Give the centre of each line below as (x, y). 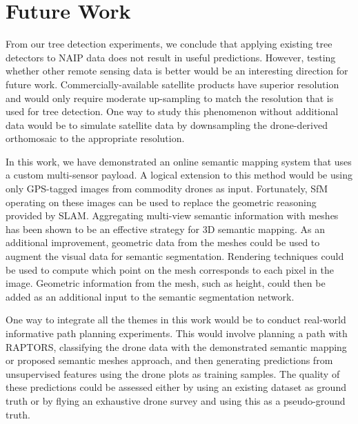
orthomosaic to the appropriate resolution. (95, 138)
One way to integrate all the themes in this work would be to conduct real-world (176, 320)
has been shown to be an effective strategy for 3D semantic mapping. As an (165, 229)
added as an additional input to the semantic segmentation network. (150, 296)
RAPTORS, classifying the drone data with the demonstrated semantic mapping (176, 346)
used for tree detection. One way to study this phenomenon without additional (172, 111)
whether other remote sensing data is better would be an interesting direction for (177, 71)
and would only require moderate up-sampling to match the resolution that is (170, 98)
